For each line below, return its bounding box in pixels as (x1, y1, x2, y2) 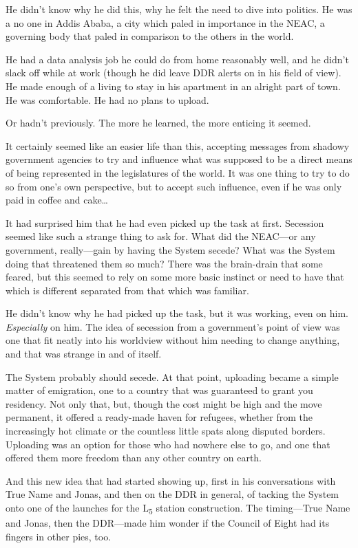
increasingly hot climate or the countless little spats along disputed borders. (6, 424, 326, 438)
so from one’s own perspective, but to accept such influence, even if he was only (6, 179, 342, 193)
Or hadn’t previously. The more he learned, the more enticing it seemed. (6, 116, 311, 130)
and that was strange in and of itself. (6, 347, 162, 361)
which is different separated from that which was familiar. (6, 283, 249, 297)
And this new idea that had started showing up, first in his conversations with (6, 473, 336, 487)
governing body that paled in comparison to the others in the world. (6, 29, 294, 43)
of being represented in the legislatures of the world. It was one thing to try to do (6, 165, 350, 179)
